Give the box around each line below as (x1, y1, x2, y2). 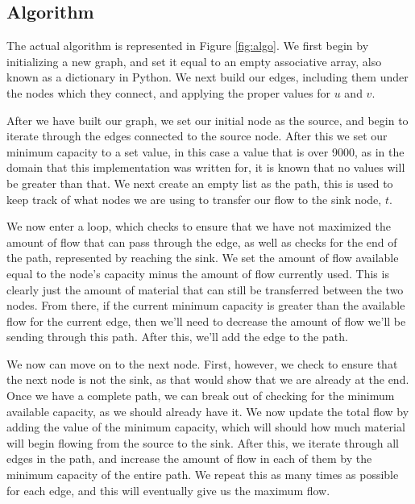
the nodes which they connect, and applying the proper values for (6, 84, 331, 101)
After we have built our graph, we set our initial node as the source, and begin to (6, 111, 409, 128)
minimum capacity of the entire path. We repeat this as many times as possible (6, 466, 399, 483)
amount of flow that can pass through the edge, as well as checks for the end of (6, 233, 397, 250)
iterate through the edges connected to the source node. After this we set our (6, 127, 388, 144)
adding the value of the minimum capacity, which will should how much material (6, 419, 405, 435)
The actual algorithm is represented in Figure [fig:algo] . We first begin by (6, 37, 369, 54)
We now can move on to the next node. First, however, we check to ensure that (6, 355, 398, 372)
